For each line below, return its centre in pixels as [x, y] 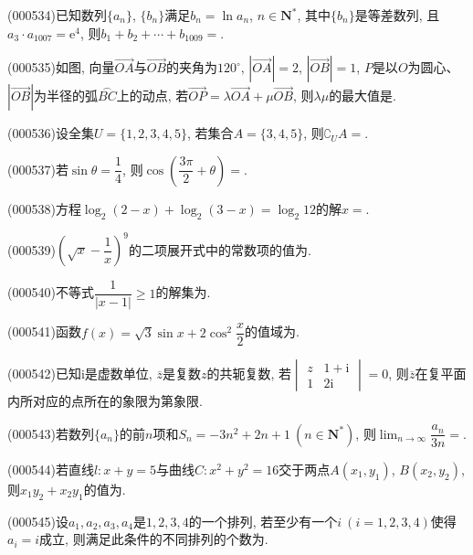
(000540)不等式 [51, 292]
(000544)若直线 [51, 469]
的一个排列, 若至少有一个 [263, 521]
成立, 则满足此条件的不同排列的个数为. [154, 539]
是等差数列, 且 [397, 15]
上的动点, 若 [152, 96]
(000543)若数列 [51, 433]
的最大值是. [363, 96]
